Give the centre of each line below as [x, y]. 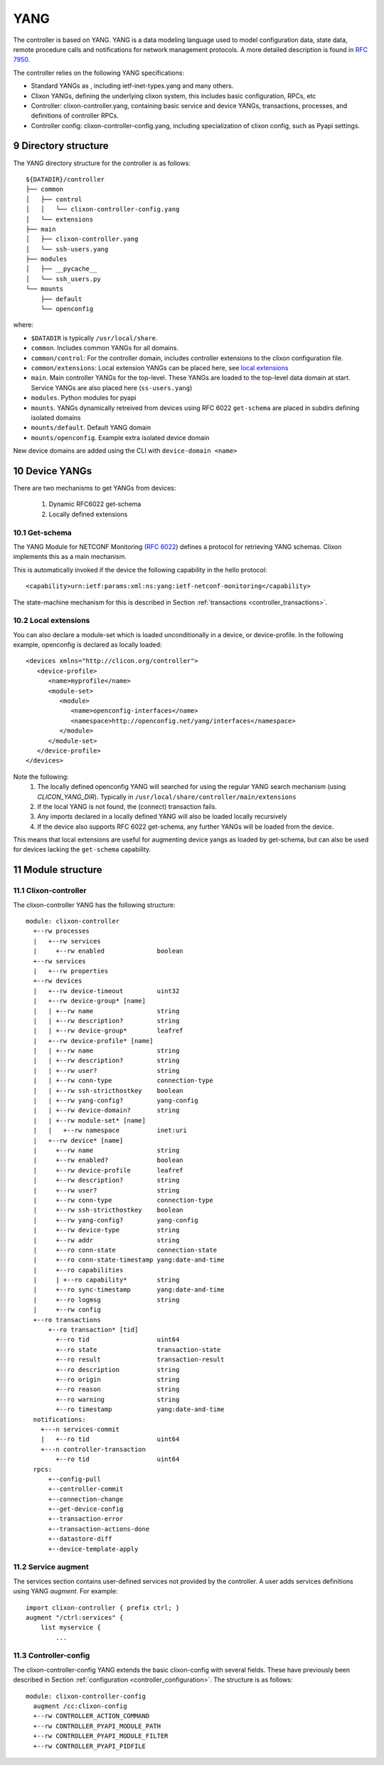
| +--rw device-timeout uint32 [106, 991]
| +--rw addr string [106, 1240]
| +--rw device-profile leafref [108, 1170]
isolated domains [56, 417]
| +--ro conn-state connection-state [125, 1250]
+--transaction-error [86, 1519]
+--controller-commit [86, 1489]
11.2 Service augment [51, 1567]
